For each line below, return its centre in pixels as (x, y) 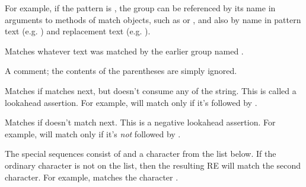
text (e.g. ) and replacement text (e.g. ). (78, 31)
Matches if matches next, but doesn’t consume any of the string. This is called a (151, 90)
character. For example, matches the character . (92, 177)
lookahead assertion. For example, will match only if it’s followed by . (131, 102)
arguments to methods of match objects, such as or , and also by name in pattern (153, 19)
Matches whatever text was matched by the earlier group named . (124, 51)
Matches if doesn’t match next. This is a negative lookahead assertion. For (140, 122)
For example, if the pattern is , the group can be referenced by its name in (140, 8)
